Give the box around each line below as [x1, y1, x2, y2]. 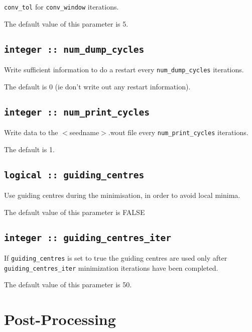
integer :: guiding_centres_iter [4, 232, 172, 243]
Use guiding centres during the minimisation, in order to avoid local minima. [4, 190, 240, 200]
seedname [69, 127, 99, 138]
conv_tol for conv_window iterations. [4, 2, 119, 12]
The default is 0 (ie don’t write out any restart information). [4, 81, 191, 91]
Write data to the [4, 127, 58, 138]
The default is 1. [4, 144, 55, 154]
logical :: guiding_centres [4, 169, 145, 180]
